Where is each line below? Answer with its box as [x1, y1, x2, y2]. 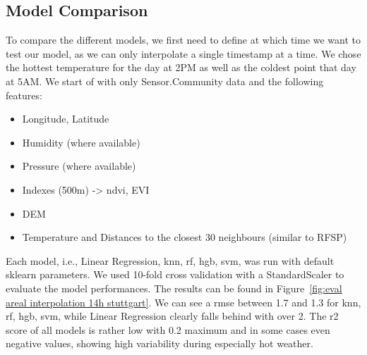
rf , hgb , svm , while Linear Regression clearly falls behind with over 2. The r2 [6, 309, 339, 323]
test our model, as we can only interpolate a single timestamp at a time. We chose [6, 46, 361, 61]
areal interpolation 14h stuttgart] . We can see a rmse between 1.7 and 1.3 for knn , [6, 294, 361, 309]
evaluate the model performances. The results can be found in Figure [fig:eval [6, 280, 342, 295]
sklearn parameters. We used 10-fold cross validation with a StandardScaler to [6, 267, 344, 282]
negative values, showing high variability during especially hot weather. [6, 336, 313, 351]
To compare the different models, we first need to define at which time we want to [6, 32, 361, 47]
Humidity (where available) [22, 135, 140, 149]
